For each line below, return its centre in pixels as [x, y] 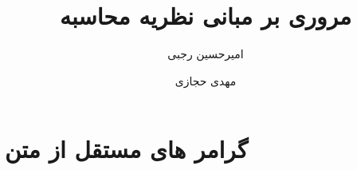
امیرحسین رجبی [206, 54]
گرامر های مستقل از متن [126, 149]
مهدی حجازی [206, 80]
